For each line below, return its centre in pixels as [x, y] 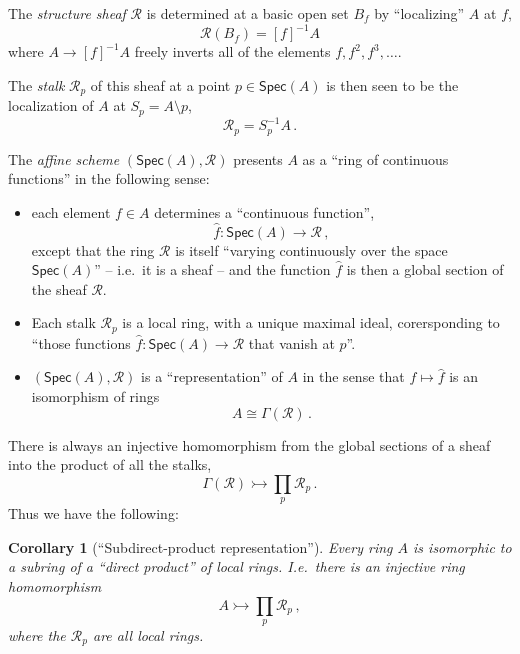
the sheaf [59, 288]
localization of [51, 105]
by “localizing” [419, 13]
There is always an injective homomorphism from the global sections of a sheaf [249, 444]
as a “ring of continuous [375, 158]
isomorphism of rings [95, 395]
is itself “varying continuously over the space [311, 249]
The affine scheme [64, 158]
